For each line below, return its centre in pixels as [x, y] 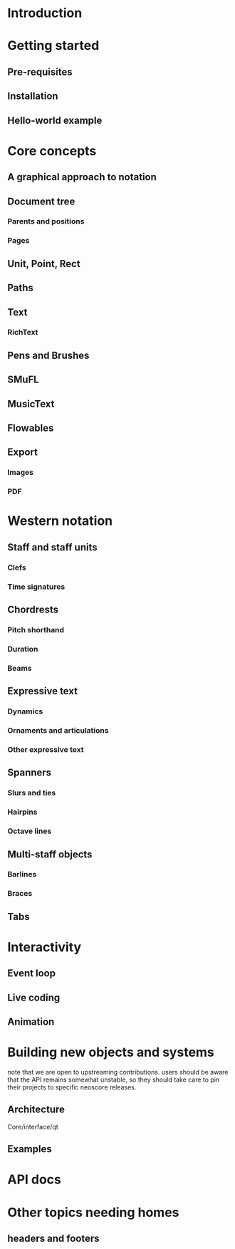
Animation [31, 1022]
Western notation [60, 521]
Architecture [36, 1110]
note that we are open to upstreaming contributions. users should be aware [118, 1072]
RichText [23, 333]
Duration [23, 649]
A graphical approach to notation [82, 177]
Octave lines [30, 831]
